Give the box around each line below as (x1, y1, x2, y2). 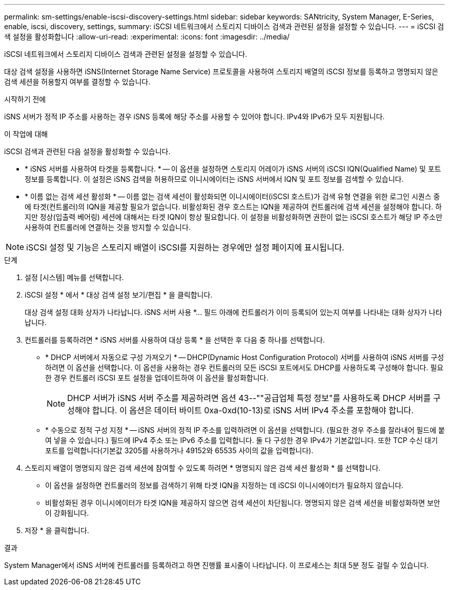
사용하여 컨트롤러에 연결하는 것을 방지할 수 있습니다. (25, 223, 191, 231)
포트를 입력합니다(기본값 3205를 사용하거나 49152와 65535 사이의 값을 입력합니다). (45, 446, 314, 455)
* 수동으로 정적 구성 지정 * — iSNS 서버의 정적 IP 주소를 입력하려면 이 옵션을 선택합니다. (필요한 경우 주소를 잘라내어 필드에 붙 (45, 426, 445, 434)
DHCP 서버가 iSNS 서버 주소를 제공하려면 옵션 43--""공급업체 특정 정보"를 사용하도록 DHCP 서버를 (67, 393, 431, 403)
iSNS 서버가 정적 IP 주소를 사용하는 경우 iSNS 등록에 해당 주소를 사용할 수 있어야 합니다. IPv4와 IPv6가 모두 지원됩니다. (4, 112, 385, 121)
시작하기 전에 (4, 95, 46, 103)
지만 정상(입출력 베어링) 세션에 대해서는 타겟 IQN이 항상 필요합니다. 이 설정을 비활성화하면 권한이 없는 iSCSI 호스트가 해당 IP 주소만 (25, 213, 443, 221)
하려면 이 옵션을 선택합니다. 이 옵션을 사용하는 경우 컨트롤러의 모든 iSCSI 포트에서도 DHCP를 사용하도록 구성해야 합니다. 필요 (45, 363, 444, 372)
